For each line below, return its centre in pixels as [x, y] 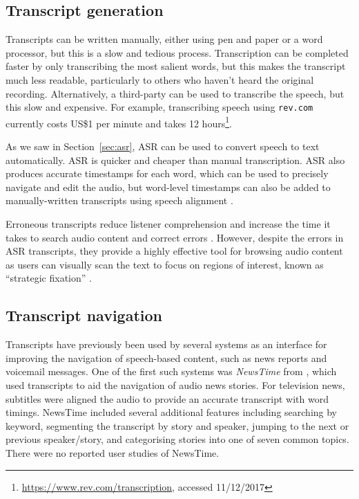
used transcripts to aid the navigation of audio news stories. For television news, [175, 385]
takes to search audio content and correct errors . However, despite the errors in [175, 237]
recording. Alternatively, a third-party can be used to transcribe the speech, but [175, 93]
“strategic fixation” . [49, 278]
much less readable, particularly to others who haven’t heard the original [160, 79]
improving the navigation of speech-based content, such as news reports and [166, 357]
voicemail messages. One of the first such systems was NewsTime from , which [171, 371]
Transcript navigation [84, 315]
